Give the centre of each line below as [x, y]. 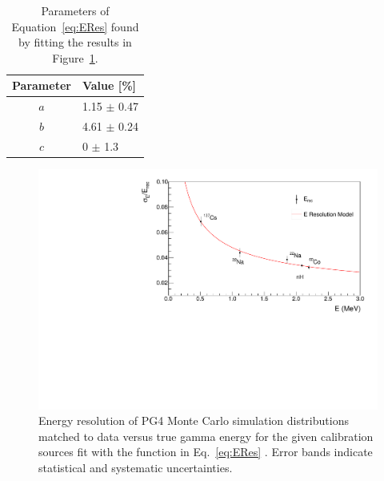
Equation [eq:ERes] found [75, 26]
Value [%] [109, 85]
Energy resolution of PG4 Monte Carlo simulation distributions [194, 420]
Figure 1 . [75, 57]
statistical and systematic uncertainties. [136, 468]
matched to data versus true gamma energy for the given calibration [206, 436]
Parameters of [75, 10]
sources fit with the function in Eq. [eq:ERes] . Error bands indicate [206, 452]
